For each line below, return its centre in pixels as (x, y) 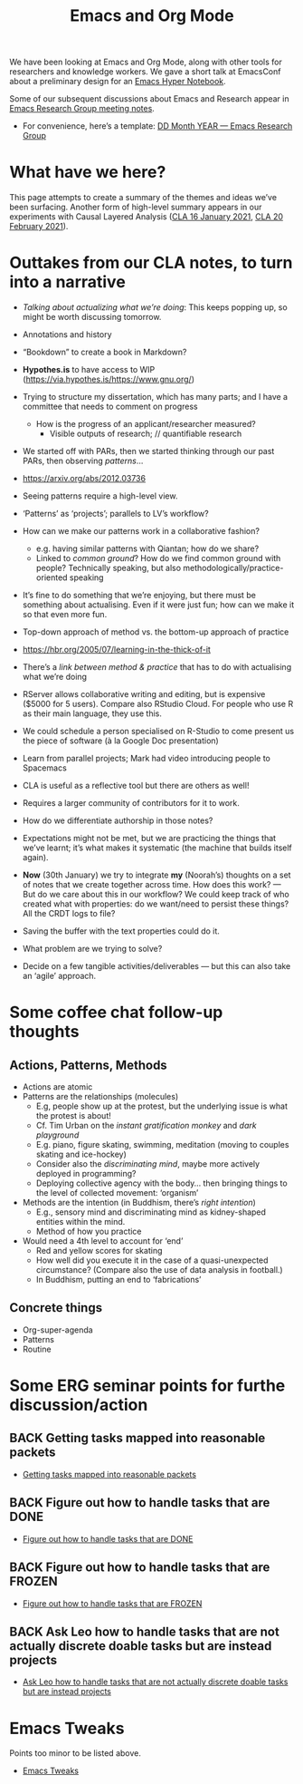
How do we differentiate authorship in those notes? (118, 820)
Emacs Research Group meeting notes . (82, 109)
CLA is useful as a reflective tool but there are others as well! (136, 786)
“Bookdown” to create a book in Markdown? (104, 352)
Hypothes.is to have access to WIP (89, 370)
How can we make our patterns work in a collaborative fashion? (141, 531)
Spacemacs (45, 768)
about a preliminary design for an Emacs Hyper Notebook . (118, 82)
